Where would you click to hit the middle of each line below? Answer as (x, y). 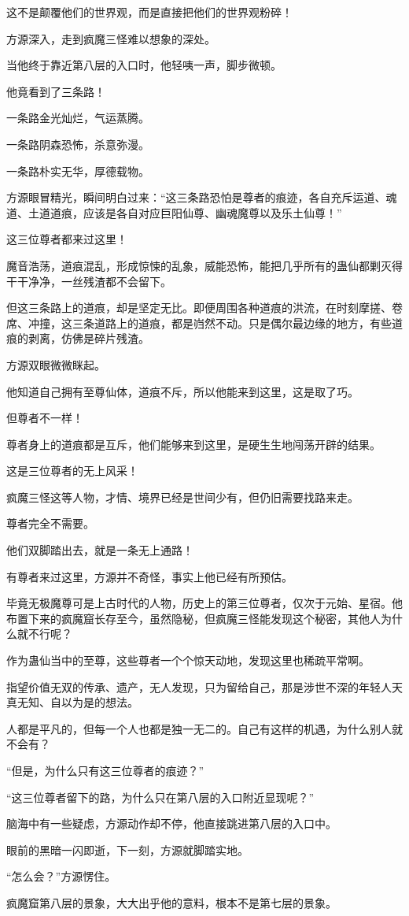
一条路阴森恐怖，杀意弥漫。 (78, 144)
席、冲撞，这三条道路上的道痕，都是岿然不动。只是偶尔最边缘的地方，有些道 (204, 323)
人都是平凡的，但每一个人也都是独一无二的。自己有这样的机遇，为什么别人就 (204, 728)
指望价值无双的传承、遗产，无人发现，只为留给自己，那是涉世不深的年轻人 (199, 686)
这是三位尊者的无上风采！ (72, 471)
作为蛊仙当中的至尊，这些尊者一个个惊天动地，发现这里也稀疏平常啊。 (188, 660)
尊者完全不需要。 (50, 523)
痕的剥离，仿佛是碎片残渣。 (78, 338)
